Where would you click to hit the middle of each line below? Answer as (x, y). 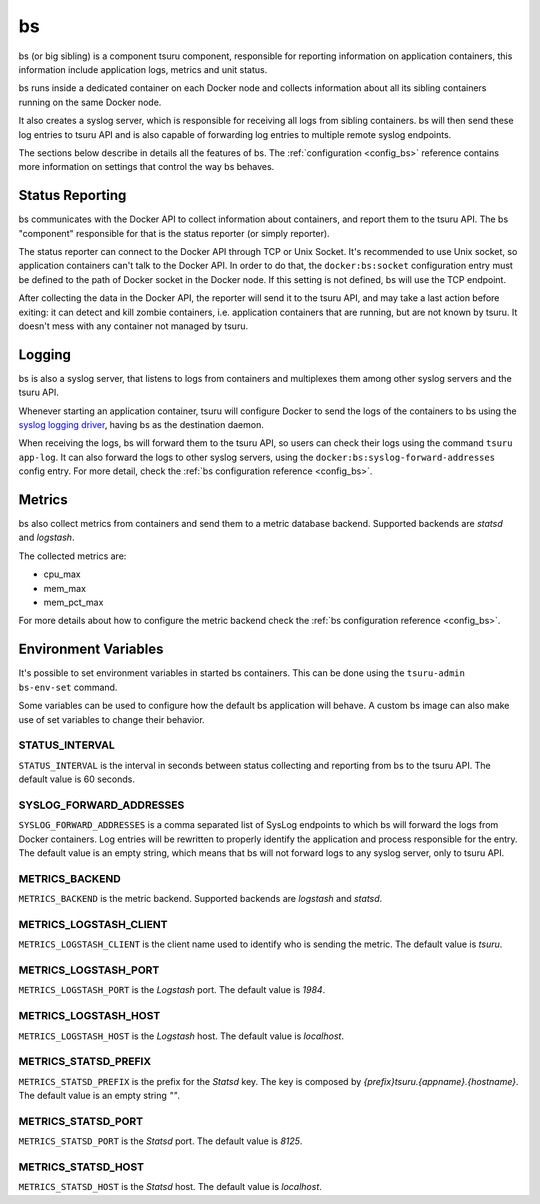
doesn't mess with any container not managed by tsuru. (133, 326)
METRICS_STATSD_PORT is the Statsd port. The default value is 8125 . (160, 1141)
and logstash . (46, 537)
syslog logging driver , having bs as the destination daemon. (141, 424)
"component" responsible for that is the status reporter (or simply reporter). (174, 233)
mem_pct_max (73, 602)
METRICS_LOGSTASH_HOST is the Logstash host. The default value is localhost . (181, 1036)
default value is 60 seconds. (76, 779)
